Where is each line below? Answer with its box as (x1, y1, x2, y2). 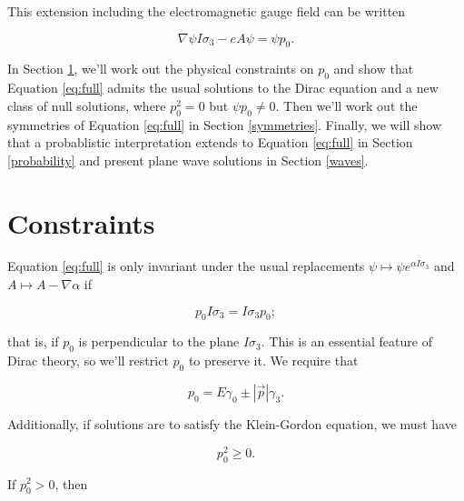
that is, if (7, 332, 59, 351)
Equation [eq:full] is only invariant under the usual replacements (7, 256, 365, 276)
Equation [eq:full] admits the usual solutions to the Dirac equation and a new (7, 78, 439, 97)
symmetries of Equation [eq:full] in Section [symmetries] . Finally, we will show (7, 115, 442, 134)
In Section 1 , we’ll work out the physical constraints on (7, 59, 314, 78)
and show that (333, 59, 414, 78)
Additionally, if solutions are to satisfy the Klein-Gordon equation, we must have (7, 415, 457, 434)
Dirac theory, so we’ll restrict (7, 351, 169, 370)
